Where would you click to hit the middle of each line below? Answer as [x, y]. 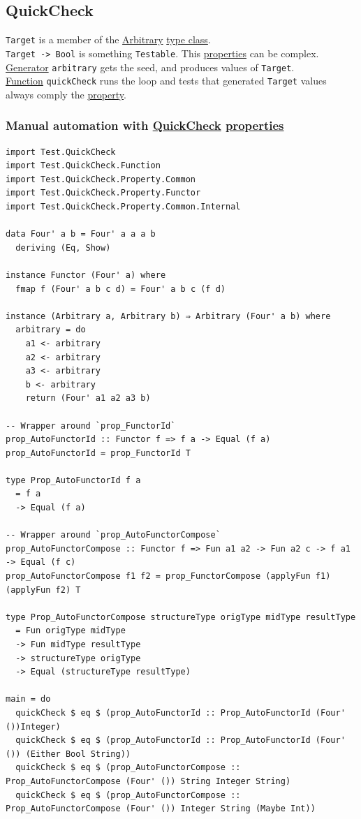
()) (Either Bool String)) [68, 754]
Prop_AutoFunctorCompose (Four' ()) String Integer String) [148, 781]
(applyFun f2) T [43, 590]
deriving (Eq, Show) [63, 248]
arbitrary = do [51, 330]
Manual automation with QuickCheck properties [145, 125]
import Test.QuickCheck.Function [83, 166]
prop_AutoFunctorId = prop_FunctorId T [98, 453]
